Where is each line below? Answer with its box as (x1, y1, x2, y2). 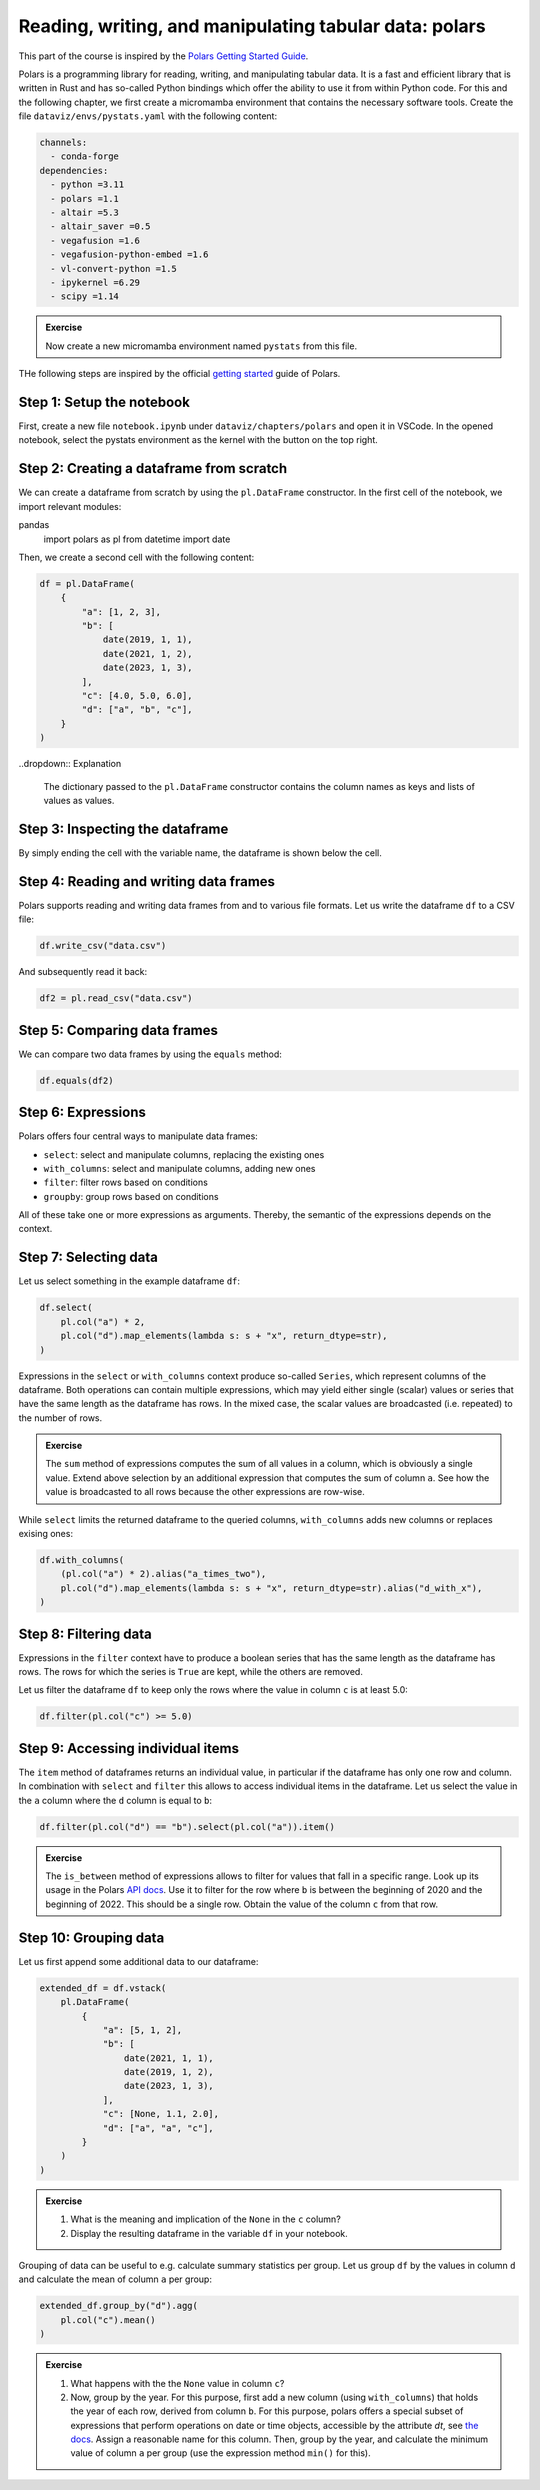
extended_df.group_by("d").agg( (39, 2300, 199, 2312)
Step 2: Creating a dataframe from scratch (18, 460, 288, 477)
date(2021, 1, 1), (123, 2052, 214, 2064)
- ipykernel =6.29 (50, 277, 140, 288)
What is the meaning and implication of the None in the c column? (70, 2213, 342, 2225)
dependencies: (39, 165, 109, 176)
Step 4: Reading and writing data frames (18, 873, 275, 890)
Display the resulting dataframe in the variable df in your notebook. (70, 2227, 349, 2239)
